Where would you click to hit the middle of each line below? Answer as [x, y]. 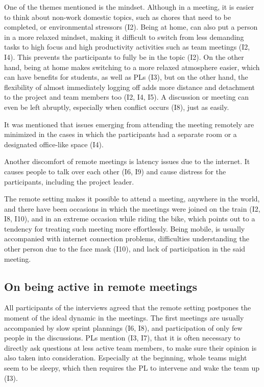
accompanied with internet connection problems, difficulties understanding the [127, 238]
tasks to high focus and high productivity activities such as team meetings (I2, [127, 47]
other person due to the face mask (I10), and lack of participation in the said [125, 249]
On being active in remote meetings [101, 286]
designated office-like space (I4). [54, 144]
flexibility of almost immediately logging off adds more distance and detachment [130, 87]
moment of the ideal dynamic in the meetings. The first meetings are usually [124, 318]
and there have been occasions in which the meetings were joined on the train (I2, [132, 208]
